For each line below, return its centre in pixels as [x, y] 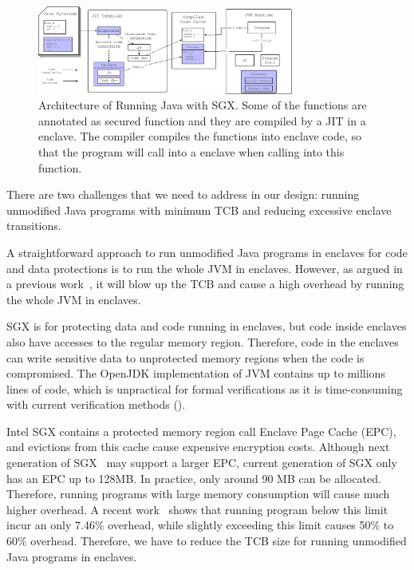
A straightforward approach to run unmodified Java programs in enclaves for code [207, 252]
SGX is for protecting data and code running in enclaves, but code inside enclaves [207, 326]
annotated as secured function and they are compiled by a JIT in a [202, 120]
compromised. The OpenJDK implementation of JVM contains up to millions [196, 373]
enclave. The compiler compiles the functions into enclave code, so [200, 136]
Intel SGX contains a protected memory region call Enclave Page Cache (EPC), [201, 431]
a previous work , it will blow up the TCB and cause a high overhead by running [205, 284]
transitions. [34, 226]
